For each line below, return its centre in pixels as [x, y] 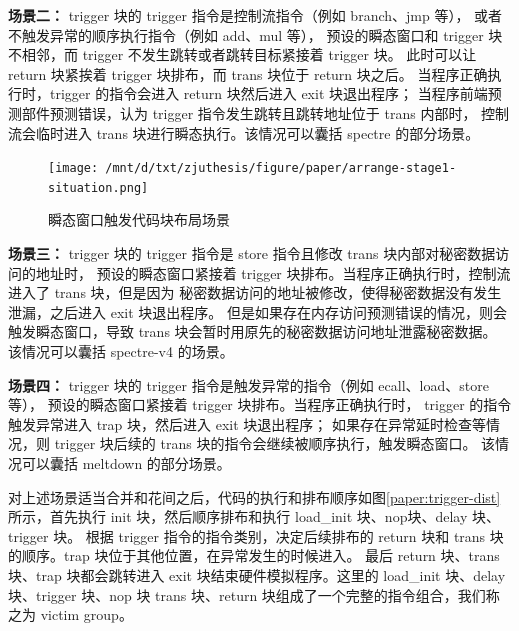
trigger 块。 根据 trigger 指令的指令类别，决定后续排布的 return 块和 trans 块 [256, 535]
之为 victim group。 [70, 614]
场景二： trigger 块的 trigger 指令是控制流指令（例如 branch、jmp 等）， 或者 [255, 15]
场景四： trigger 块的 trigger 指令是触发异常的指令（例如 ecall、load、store [248, 384]
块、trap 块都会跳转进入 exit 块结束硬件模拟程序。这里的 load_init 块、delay [257, 574]
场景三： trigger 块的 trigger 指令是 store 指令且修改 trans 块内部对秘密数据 [252, 253]
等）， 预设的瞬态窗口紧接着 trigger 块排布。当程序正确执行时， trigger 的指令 [260, 404]
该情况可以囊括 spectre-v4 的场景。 [121, 351]
